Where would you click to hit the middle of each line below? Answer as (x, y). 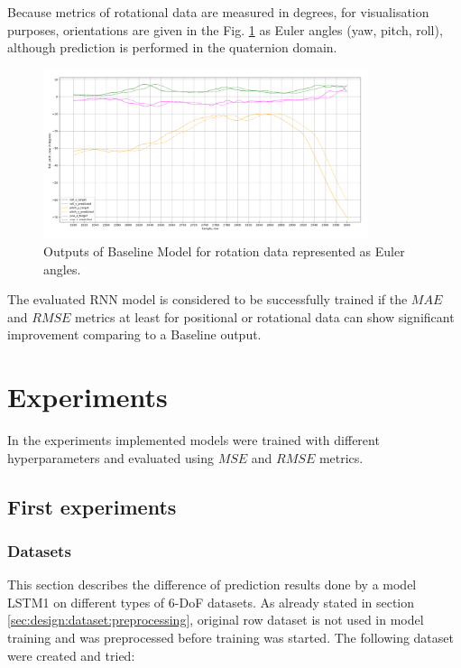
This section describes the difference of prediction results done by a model (212, 584)
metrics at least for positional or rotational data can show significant (265, 316)
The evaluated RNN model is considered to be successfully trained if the (207, 299)
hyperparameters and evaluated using (111, 457)
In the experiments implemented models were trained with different (194, 440)
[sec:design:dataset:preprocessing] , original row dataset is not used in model (216, 620)
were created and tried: (71, 655)
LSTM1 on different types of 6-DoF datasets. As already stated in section (211, 602)
